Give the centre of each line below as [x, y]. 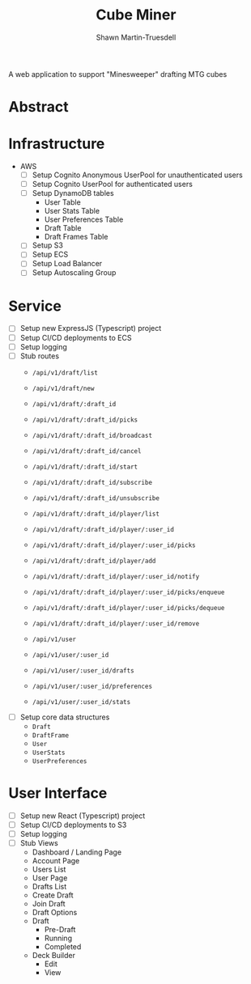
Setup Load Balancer [67, 264]
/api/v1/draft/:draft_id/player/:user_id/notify [116, 576]
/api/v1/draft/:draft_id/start [85, 467]
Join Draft [49, 903]
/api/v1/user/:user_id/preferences [92, 686]
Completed [63, 946]
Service [35, 306]
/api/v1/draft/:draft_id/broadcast [92, 435]
